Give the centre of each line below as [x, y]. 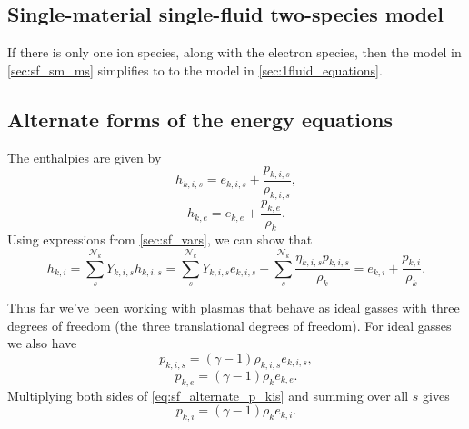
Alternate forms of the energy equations [200, 119]
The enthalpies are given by [85, 157]
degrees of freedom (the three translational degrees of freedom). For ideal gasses [230, 325]
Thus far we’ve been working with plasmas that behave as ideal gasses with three [234, 308]
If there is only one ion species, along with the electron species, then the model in [234, 52]
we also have [42, 343]
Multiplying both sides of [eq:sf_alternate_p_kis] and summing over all [208, 395]
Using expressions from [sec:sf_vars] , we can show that [160, 239]
